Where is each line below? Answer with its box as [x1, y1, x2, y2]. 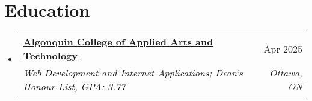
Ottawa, [269, 66, 302, 80]
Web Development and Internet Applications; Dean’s [23, 66, 243, 80]
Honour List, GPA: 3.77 [23, 79, 126, 94]
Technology [23, 48, 78, 63]
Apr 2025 [263, 41, 302, 56]
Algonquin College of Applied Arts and [23, 35, 213, 49]
